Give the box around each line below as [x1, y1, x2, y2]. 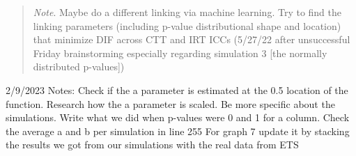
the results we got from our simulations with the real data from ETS [6, 137, 299, 152]
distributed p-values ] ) [33, 59, 125, 74]
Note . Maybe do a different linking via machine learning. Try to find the [33, 5, 341, 19]
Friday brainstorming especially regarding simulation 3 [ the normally [33, 45, 327, 60]
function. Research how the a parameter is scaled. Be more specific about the [6, 96, 335, 111]
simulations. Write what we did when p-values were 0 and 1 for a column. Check [6, 110, 350, 125]
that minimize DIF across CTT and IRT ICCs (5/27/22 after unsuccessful [33, 32, 350, 47]
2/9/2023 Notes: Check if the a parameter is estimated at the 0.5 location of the [6, 82, 348, 97]
